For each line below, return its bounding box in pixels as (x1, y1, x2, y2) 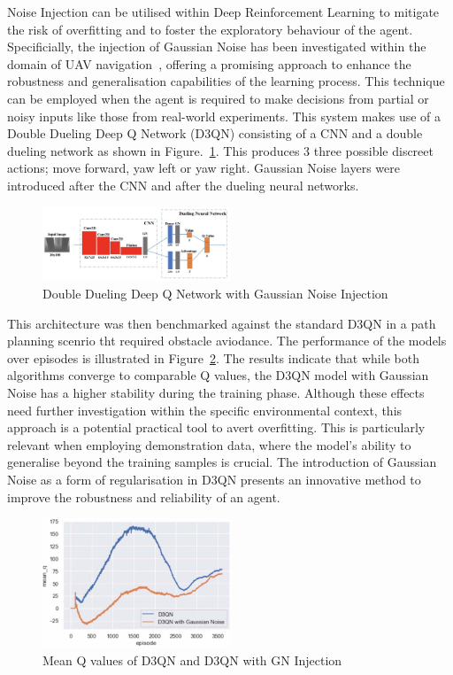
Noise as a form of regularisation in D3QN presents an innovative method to (7, 469, 421, 488)
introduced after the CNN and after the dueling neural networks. (7, 175, 359, 194)
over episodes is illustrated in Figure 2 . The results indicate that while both (7, 348, 419, 367)
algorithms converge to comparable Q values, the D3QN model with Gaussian (7, 366, 429, 384)
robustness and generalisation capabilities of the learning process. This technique (7, 72, 445, 90)
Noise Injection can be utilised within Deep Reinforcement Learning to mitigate (7, 3, 440, 20)
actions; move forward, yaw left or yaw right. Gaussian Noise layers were (7, 159, 400, 177)
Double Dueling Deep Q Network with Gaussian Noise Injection (42, 283, 388, 302)
